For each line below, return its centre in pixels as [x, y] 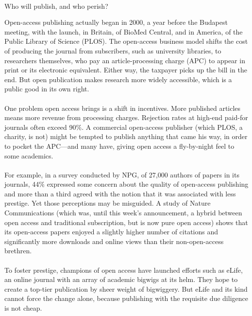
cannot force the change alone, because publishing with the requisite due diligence [126, 298]
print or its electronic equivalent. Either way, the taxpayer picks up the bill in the [126, 70]
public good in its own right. [47, 89]
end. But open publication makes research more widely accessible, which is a [118, 79]
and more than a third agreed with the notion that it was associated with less [120, 193]
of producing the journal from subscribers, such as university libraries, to [113, 50]
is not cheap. [23, 308]
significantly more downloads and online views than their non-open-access [114, 241]
